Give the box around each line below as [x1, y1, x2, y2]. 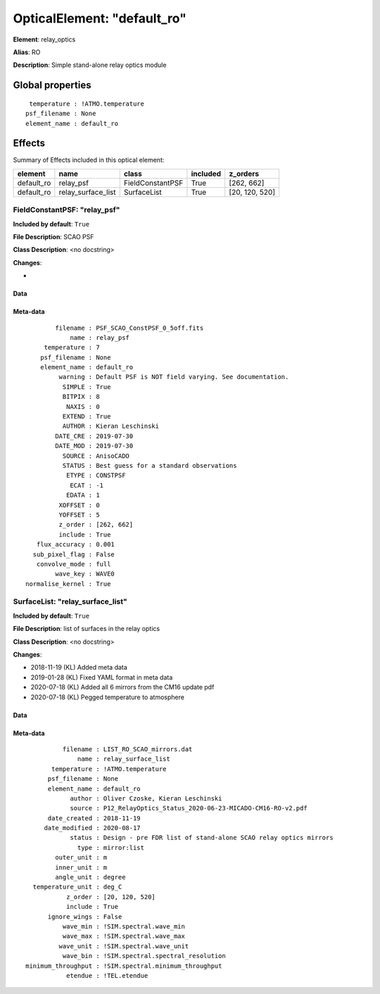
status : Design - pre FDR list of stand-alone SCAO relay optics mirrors [70, 834, 334, 842]
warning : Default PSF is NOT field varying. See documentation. [58, 373, 289, 381]
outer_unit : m [55, 853, 108, 862]
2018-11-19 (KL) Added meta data [30, 663, 128, 672]
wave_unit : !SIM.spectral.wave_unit [58, 942, 189, 950]
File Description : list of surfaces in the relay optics [13, 625, 160, 633]
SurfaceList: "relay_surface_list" [13, 597, 127, 606]
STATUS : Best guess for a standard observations [62, 461, 237, 469]
